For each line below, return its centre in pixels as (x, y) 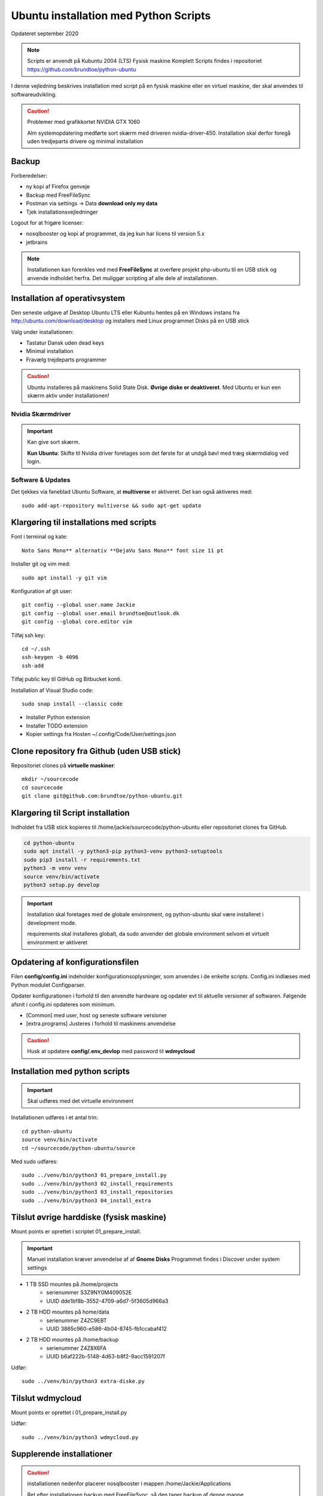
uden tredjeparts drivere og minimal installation (85, 141)
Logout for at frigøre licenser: (47, 223)
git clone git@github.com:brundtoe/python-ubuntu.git (102, 796)
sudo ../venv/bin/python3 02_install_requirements (97, 1184)
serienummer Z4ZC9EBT (77, 1320)
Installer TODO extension (57, 726)
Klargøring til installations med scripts (84, 523)
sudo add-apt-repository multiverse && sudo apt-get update (112, 505)
